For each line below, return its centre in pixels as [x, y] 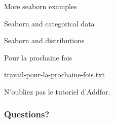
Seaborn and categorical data [49, 23]
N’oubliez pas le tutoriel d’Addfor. [57, 91]
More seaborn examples [41, 6]
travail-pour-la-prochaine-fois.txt [54, 74]
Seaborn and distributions [44, 40]
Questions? [27, 114]
